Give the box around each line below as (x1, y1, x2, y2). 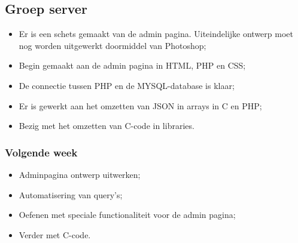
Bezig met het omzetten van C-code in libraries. (19, 119, 194, 132)
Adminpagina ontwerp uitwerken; (19, 168, 141, 180)
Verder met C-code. (19, 228, 91, 241)
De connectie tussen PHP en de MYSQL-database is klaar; (19, 79, 235, 91)
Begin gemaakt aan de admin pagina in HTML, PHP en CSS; (19, 59, 246, 72)
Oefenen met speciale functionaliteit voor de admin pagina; (19, 208, 236, 221)
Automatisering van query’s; (19, 188, 123, 201)
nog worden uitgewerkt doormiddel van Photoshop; (19, 39, 206, 51)
